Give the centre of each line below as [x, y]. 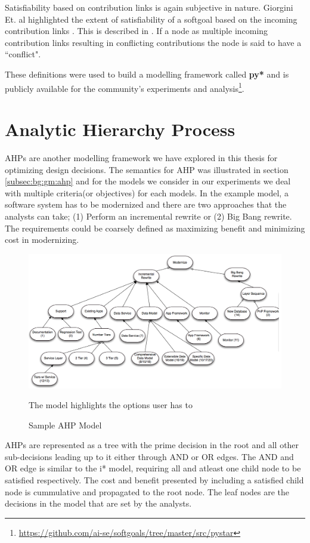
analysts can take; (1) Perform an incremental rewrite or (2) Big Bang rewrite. [148, 216]
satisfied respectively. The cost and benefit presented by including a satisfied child [154, 480]
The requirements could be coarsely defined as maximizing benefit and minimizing [155, 228]
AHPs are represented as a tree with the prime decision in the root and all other [152, 445]
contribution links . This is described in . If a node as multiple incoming [137, 31]
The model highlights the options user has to [111, 405]
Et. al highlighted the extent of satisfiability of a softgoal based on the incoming [151, 19]
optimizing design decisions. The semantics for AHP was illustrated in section [147, 169]
